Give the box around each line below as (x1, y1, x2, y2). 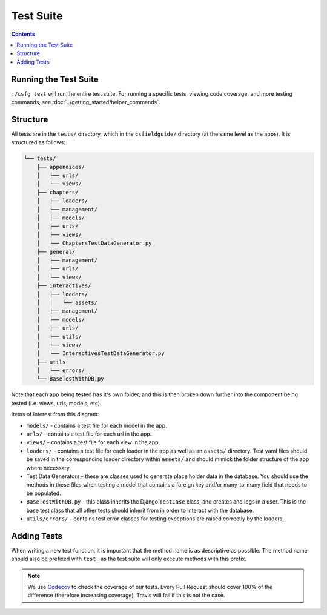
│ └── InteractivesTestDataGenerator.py (36, 350, 165, 357)
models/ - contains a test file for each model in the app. (26, 422, 167, 429)
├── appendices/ (36, 164, 85, 170)
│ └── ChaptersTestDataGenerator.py (36, 240, 152, 247)
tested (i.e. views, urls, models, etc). (11, 399, 102, 407)
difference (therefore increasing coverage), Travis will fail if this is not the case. (27, 591, 225, 599)
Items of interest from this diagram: (11, 411, 99, 418)
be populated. (26, 490, 61, 497)
